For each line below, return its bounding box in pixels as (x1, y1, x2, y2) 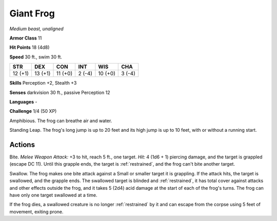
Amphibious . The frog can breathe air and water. (9, 117, 112, 124)
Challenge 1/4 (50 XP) (9, 108, 57, 114)
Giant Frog (9, 8, 55, 19)
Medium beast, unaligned (9, 26, 64, 32)
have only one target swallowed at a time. (9, 192, 97, 198)
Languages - (9, 98, 37, 105)
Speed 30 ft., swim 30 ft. (9, 54, 63, 60)
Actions (9, 140, 35, 149)
